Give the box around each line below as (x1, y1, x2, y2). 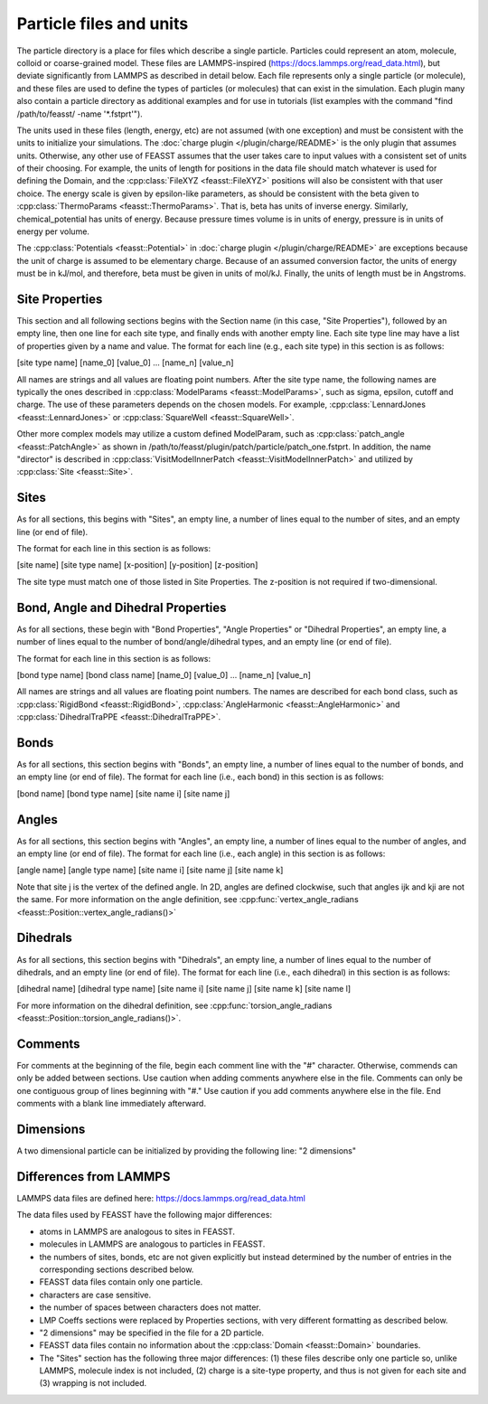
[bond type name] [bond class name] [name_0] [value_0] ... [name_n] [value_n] (16, 669, 312, 680)
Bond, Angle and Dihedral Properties (16, 599, 227, 615)
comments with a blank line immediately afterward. (16, 1098, 207, 1109)
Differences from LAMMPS (16, 1169, 171, 1184)
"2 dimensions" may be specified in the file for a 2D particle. (39, 1327, 265, 1338)
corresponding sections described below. (39, 1264, 194, 1275)
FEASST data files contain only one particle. (39, 1277, 203, 1287)
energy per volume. (16, 226, 90, 237)
